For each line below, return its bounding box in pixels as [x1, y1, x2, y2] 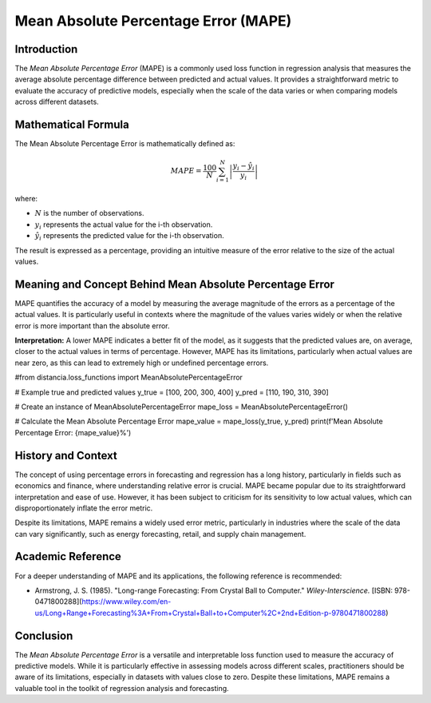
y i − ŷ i [232, 161, 255, 172]
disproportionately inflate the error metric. [14, 503, 153, 513]
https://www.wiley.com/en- [81, 597, 172, 606]
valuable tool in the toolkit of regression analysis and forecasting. [14, 683, 229, 693]
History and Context [14, 448, 117, 463]
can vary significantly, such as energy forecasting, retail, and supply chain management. [14, 529, 306, 538]
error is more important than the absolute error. [14, 320, 171, 331]
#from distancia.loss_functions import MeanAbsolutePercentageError [14, 372, 243, 383]
